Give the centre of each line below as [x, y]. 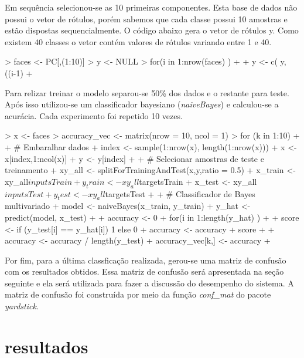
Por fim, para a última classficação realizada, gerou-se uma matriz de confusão [146, 260]
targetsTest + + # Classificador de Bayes [180, 193]
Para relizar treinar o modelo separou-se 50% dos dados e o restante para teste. [147, 92]
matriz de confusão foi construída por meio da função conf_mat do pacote [138, 294]
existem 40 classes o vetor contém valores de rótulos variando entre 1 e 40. [138, 41]
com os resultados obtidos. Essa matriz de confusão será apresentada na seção [144, 271]
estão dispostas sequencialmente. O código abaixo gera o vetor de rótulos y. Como [152, 30]
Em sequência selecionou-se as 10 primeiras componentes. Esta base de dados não [151, 7]
